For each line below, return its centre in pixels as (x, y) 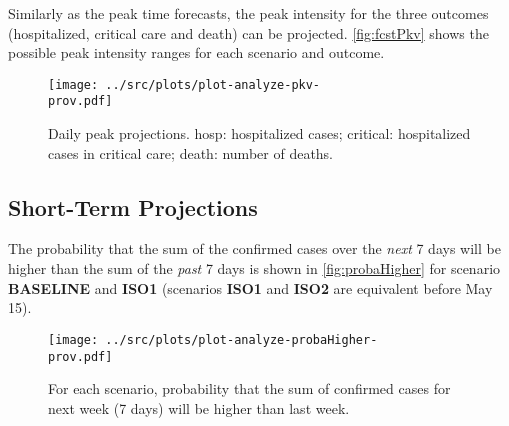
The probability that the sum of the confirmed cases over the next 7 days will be (254, 248)
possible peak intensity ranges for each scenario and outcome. (196, 52)
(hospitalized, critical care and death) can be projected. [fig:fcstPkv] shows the (248, 32)
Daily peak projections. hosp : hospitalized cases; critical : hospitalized (259, 133)
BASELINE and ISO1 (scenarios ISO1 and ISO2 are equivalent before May (250, 287)
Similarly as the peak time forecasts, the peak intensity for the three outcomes (248, 13)
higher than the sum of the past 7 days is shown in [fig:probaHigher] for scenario (254, 268)
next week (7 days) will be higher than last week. (199, 407)
